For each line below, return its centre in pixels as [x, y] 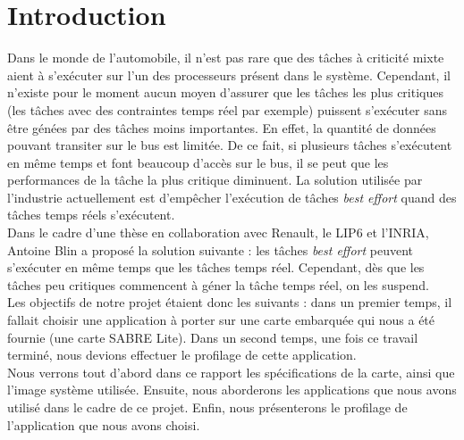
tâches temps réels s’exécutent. [91, 215]
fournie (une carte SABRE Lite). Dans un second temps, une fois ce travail [213, 337]
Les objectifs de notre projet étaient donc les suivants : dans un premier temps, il [230, 302]
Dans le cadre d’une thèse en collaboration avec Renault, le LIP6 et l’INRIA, [218, 232]
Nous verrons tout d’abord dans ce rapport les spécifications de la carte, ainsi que [231, 372]
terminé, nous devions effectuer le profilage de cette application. [182, 355]
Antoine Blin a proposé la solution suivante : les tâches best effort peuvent [211, 249]
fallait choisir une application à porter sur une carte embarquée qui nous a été [221, 320]
